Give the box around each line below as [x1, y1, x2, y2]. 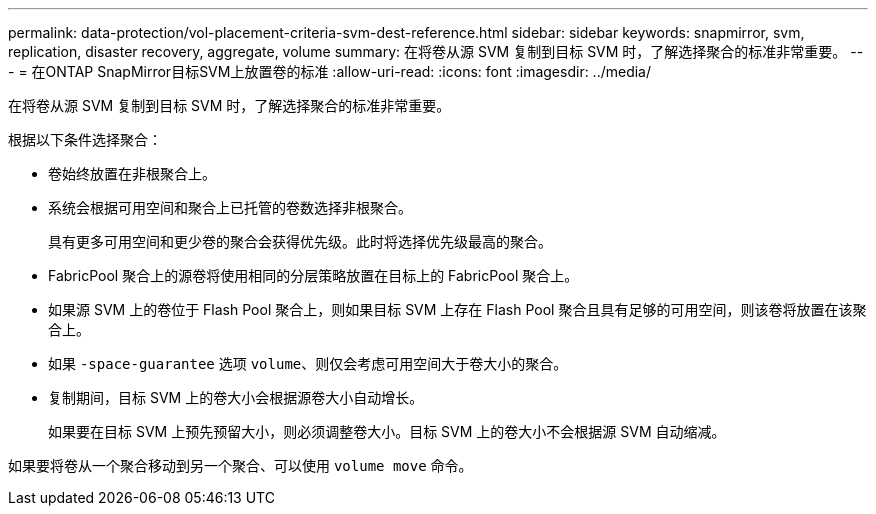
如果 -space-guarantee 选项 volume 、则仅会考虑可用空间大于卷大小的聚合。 [48, 355, 568, 372]
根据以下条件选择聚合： [8, 131, 162, 148]
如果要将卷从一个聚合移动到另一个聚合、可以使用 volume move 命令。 [8, 457, 473, 474]
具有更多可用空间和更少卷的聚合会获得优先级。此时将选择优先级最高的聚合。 [48, 233, 552, 250]
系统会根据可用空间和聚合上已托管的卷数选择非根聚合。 [48, 199, 412, 216]
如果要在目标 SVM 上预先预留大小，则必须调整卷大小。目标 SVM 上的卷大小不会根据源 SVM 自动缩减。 [48, 423, 726, 440]
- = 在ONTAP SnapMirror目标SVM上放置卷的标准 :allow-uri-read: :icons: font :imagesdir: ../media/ [8, 63, 652, 80]
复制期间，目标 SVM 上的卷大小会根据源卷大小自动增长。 [48, 389, 424, 406]
